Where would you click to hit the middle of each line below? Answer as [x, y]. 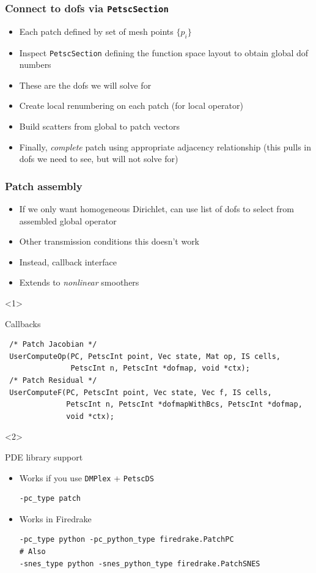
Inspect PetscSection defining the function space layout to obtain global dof [164, 52]
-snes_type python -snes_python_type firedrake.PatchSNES [140, 564]
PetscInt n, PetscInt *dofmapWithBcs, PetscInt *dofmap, [184, 405]
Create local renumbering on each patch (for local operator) [131, 105]
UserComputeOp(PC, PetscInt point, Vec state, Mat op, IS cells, [145, 356]
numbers [35, 65]
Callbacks [23, 323]
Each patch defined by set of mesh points [96, 31]
